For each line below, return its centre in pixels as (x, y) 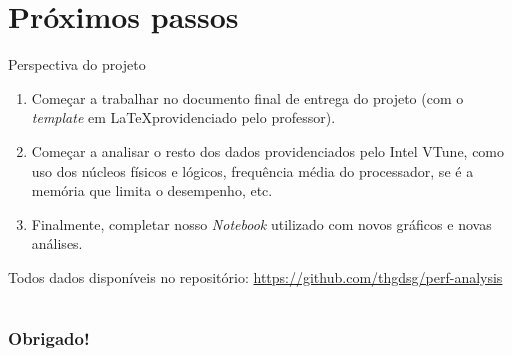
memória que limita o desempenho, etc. (152, 190)
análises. (57, 243)
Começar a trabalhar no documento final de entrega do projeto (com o (247, 97)
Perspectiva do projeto (77, 64)
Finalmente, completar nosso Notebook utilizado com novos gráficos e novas (261, 223)
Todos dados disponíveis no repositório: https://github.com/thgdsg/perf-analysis (255, 276)
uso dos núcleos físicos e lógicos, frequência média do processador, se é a (252, 170)
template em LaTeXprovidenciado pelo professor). (183, 117)
